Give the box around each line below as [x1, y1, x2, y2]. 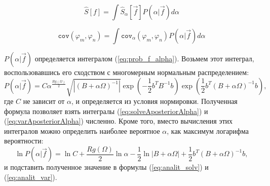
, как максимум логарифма [167, 125, 249, 136]
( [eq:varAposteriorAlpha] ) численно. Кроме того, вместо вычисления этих [4, 116, 233, 126]
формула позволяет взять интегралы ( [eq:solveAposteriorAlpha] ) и [4, 105, 208, 116]
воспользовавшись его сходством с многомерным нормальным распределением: [4, 67, 249, 77]
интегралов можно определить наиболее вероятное [4, 125, 160, 136]
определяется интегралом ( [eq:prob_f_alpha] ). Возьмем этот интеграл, [34, 53, 254, 63]
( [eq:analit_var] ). [4, 172, 57, 182]
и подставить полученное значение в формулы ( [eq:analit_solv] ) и [4, 162, 209, 172]
